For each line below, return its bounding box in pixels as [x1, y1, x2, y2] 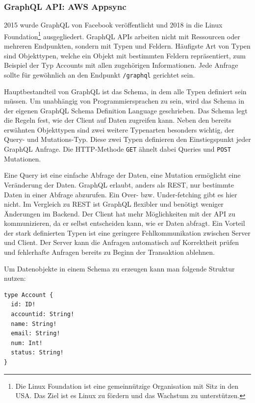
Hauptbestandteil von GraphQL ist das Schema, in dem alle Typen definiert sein [4, 86, 247, 96]
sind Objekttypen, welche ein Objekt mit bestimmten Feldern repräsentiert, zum [4, 50, 246, 60]
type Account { [4, 291, 53, 298]
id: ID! [11, 301, 36, 308]
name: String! [11, 320, 57, 327]
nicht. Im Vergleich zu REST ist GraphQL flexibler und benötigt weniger [4, 199, 224, 209]
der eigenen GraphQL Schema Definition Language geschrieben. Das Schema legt [4, 105, 248, 115]
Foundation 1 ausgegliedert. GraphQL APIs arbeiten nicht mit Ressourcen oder [4, 29, 240, 41]
